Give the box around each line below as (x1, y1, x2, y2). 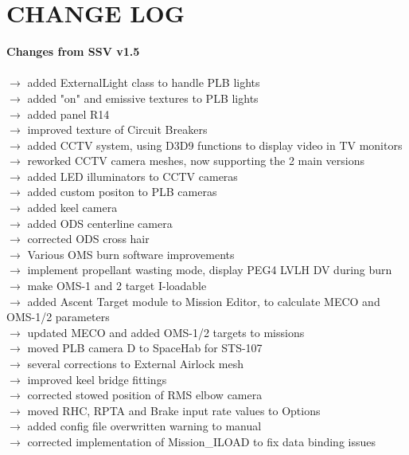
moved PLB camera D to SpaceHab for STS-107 (27, 339, 263, 356)
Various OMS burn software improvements (27, 245, 235, 262)
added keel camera (27, 199, 118, 216)
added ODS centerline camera (27, 214, 173, 231)
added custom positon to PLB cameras (27, 183, 217, 200)
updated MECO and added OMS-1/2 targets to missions (27, 324, 305, 340)
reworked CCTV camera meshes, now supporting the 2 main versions (27, 152, 365, 169)
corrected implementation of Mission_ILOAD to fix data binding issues (27, 433, 376, 449)
